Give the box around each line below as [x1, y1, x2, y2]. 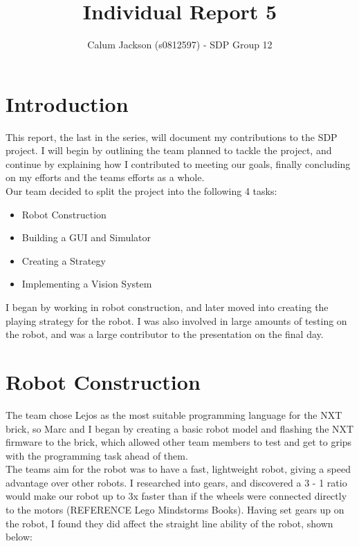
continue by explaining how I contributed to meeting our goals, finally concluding [6, 156, 351, 171]
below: [6, 529, 33, 544]
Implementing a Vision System [21, 276, 152, 291]
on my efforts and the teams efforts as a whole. [6, 170, 205, 185]
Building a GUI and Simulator [21, 230, 151, 245]
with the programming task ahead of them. [6, 448, 188, 462]
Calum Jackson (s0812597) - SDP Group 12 [87, 37, 273, 52]
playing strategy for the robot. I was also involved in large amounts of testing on [6, 313, 347, 328]
